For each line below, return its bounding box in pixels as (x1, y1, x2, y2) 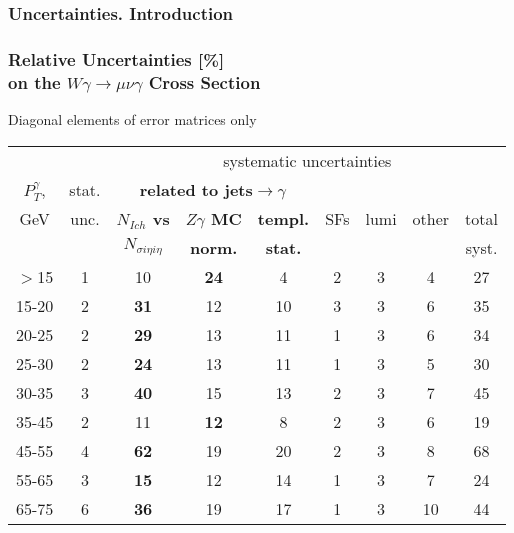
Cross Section (148, 69, 261, 94)
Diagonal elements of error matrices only (8, 108, 257, 129)
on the (8, 69, 61, 94)
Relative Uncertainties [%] (8, 46, 225, 71)
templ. (257, 206, 310, 230)
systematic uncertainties (223, 148, 392, 172)
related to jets (139, 177, 253, 201)
